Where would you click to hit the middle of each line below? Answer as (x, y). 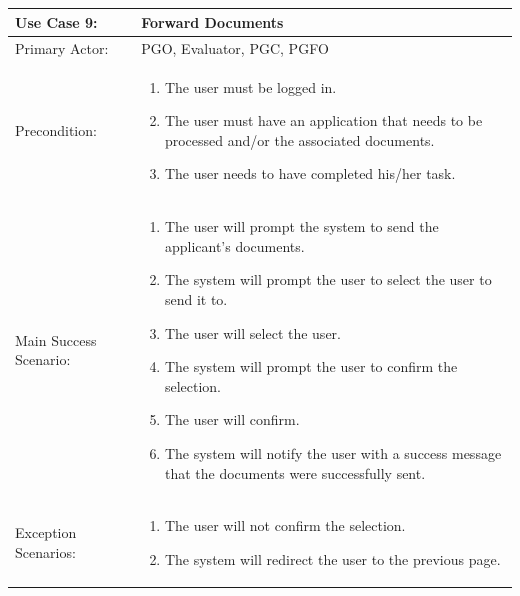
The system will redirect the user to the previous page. (332, 558)
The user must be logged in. (250, 86)
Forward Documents (212, 21)
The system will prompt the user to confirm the (311, 366)
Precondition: (56, 129)
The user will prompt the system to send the (301, 226)
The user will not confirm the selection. (285, 525)
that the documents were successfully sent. (295, 472)
